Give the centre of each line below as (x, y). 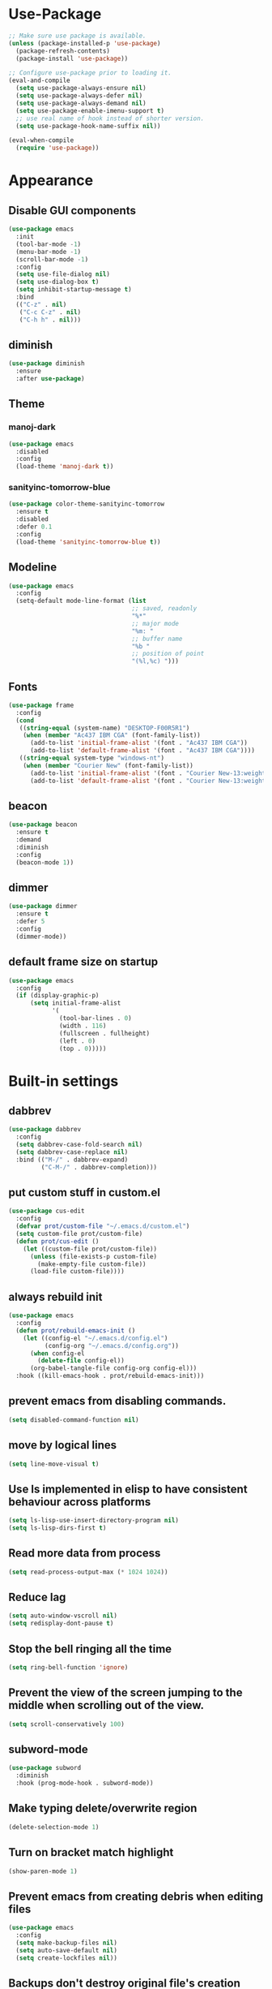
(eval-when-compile (41, 140)
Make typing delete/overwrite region (103, 1808)
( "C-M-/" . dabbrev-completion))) (99, 1167)
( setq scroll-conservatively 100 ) (67, 1724)
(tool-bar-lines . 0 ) (96, 1018)
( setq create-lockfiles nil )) (66, 1958)
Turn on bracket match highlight (91, 1852)
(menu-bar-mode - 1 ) (49, 252)
